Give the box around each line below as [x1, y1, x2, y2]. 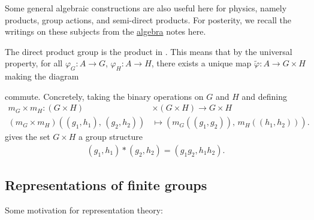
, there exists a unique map [151, 57, 252, 69]
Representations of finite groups [5, 176, 207, 194]
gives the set [5, 130, 50, 143]
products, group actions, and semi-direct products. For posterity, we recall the [5, 13, 292, 26]
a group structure [78, 130, 143, 143]
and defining [241, 90, 287, 102]
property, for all [5, 57, 63, 69]
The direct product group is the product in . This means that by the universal [5, 45, 292, 57]
